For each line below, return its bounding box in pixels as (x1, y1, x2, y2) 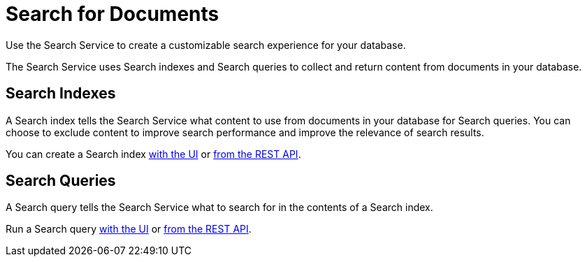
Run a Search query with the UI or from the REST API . (6, 223, 252, 235)
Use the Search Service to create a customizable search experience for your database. (6, 38, 406, 51)
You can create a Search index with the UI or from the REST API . (6, 147, 301, 160)
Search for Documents (6, 2, 219, 26)
